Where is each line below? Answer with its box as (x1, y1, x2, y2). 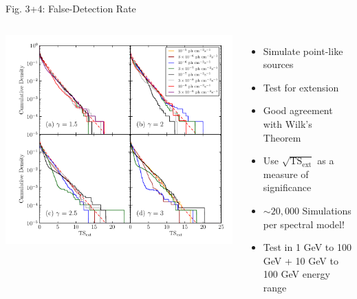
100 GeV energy (263, 267, 330, 281)
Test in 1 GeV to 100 (263, 240, 351, 254)
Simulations (302, 203, 351, 217)
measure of (263, 166, 309, 181)
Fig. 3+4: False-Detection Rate (6, 1, 136, 15)
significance (263, 180, 312, 195)
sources (263, 57, 294, 71)
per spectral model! (263, 217, 345, 231)
